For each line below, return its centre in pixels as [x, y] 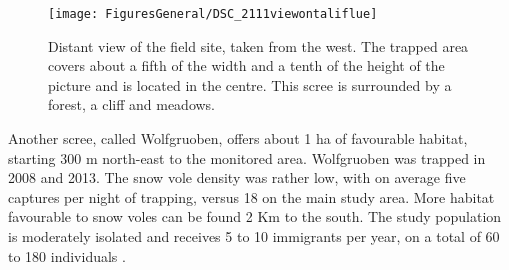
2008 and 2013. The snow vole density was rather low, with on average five [237, 177]
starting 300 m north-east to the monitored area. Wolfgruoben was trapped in [247, 157]
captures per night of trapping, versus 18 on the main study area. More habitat [251, 196]
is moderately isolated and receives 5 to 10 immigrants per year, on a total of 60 [254, 236]
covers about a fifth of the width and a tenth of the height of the [246, 65]
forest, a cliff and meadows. [132, 104]
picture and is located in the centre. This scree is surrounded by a [250, 84]
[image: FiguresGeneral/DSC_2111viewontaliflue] [213, 14]
